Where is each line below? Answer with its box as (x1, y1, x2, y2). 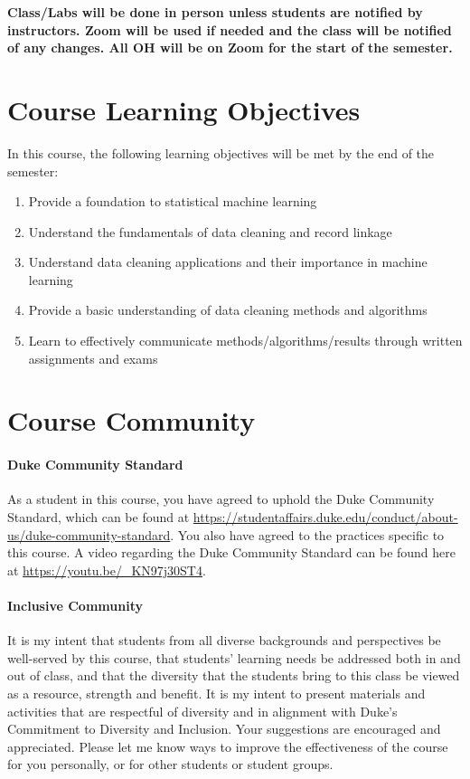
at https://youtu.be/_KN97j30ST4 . (7, 560, 206, 579)
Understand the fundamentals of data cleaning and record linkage (28, 222, 392, 241)
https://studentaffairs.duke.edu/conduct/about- (193, 508, 458, 527)
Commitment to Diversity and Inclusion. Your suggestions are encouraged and (7, 719, 441, 738)
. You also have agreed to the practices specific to (170, 525, 445, 544)
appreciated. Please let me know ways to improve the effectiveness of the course (7, 736, 448, 755)
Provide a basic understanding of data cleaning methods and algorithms (28, 300, 428, 319)
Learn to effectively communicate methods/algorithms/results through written (28, 331, 463, 350)
